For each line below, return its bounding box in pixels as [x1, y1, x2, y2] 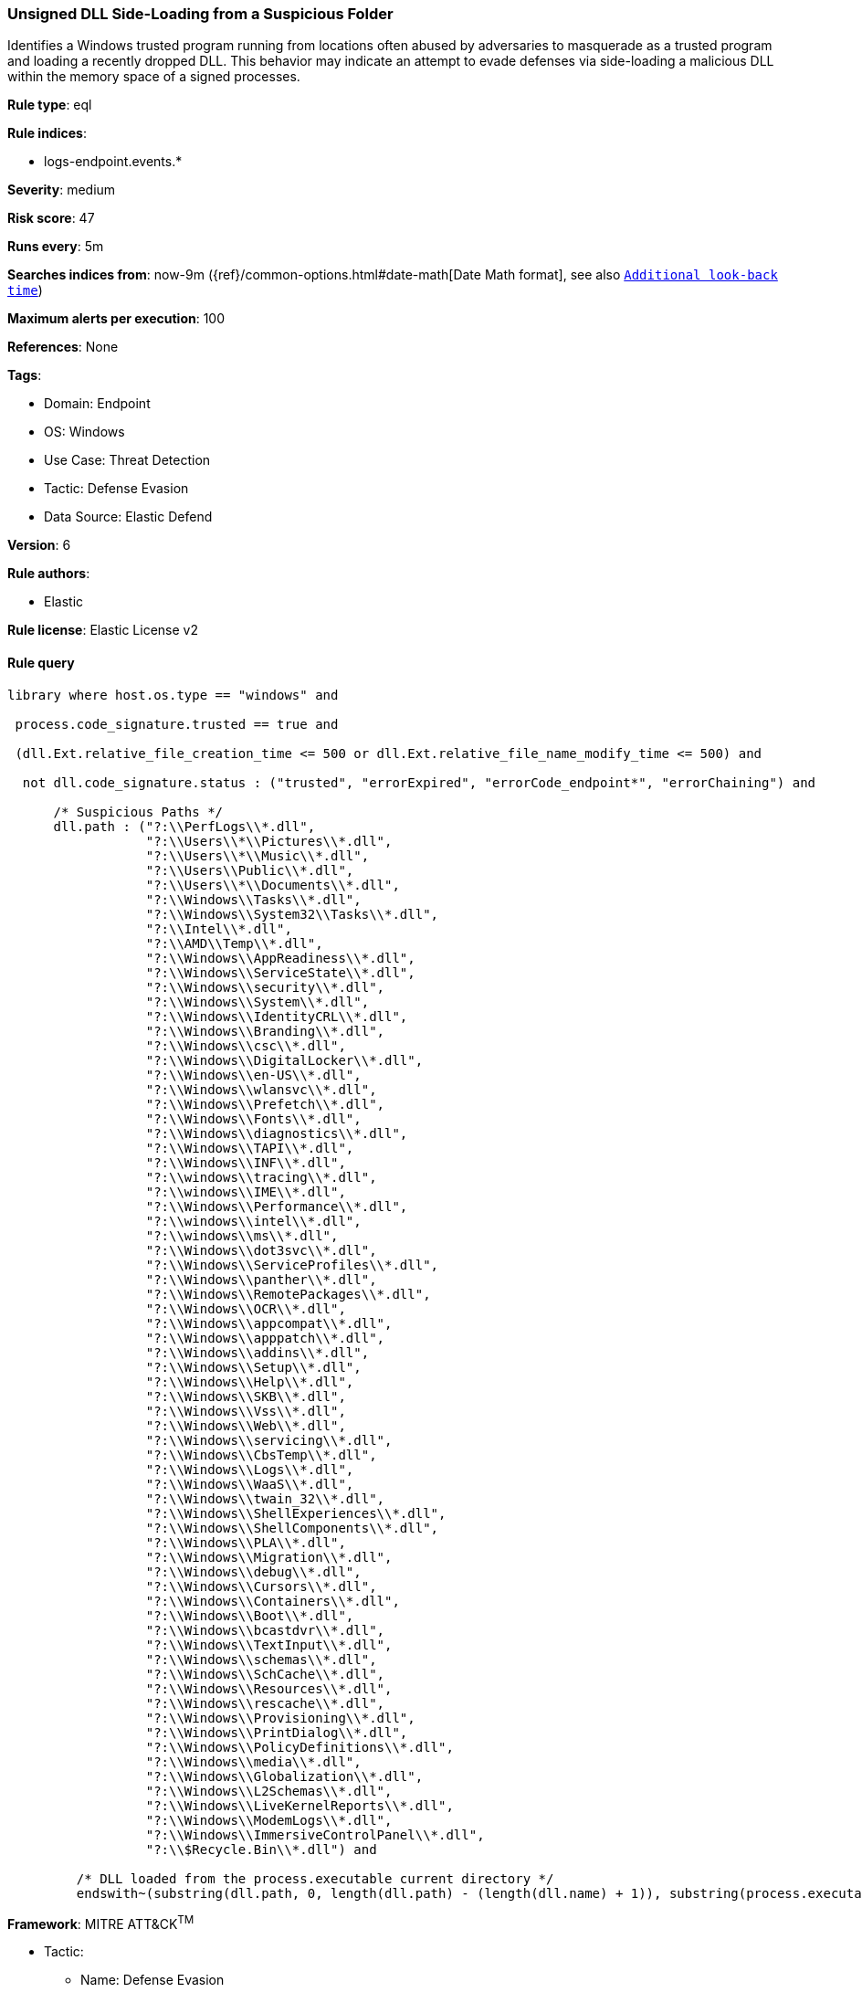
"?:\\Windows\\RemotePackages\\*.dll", [145, 1286, 431, 1302]
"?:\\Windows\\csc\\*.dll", [145, 1038, 346, 1053]
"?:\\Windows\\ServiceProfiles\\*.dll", [145, 1257, 439, 1272]
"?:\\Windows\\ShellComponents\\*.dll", [145, 1520, 439, 1535]
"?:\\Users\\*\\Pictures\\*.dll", [145, 833, 393, 848]
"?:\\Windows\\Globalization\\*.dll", [145, 1768, 424, 1784]
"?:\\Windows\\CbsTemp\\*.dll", [145, 1447, 377, 1462]
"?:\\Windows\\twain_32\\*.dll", [145, 1491, 385, 1506]
